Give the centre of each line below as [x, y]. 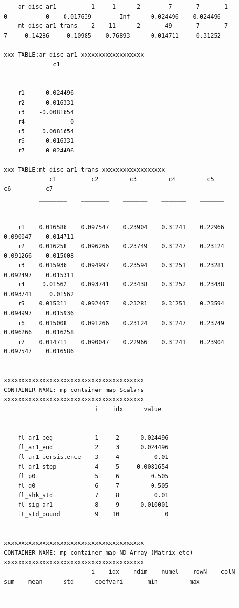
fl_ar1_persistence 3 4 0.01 [93, 457]
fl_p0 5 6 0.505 [93, 476]
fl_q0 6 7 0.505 [93, 486]
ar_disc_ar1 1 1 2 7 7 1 [123, 7]
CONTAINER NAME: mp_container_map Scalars [74, 390]
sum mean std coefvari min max [102, 581]
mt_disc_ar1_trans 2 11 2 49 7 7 [123, 26]
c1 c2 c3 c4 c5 [132, 179]
